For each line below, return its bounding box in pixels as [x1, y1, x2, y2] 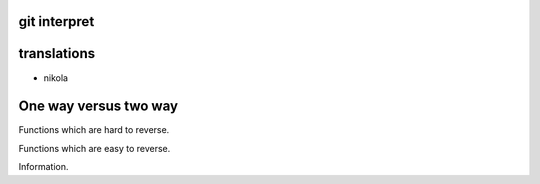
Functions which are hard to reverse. [18, 124, 170, 136]
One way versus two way [18, 98, 179, 115]
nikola [43, 71, 69, 84]
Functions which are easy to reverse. [18, 142, 171, 154]
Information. [18, 161, 69, 173]
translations [18, 45, 95, 62]
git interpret [18, 13, 95, 30]
